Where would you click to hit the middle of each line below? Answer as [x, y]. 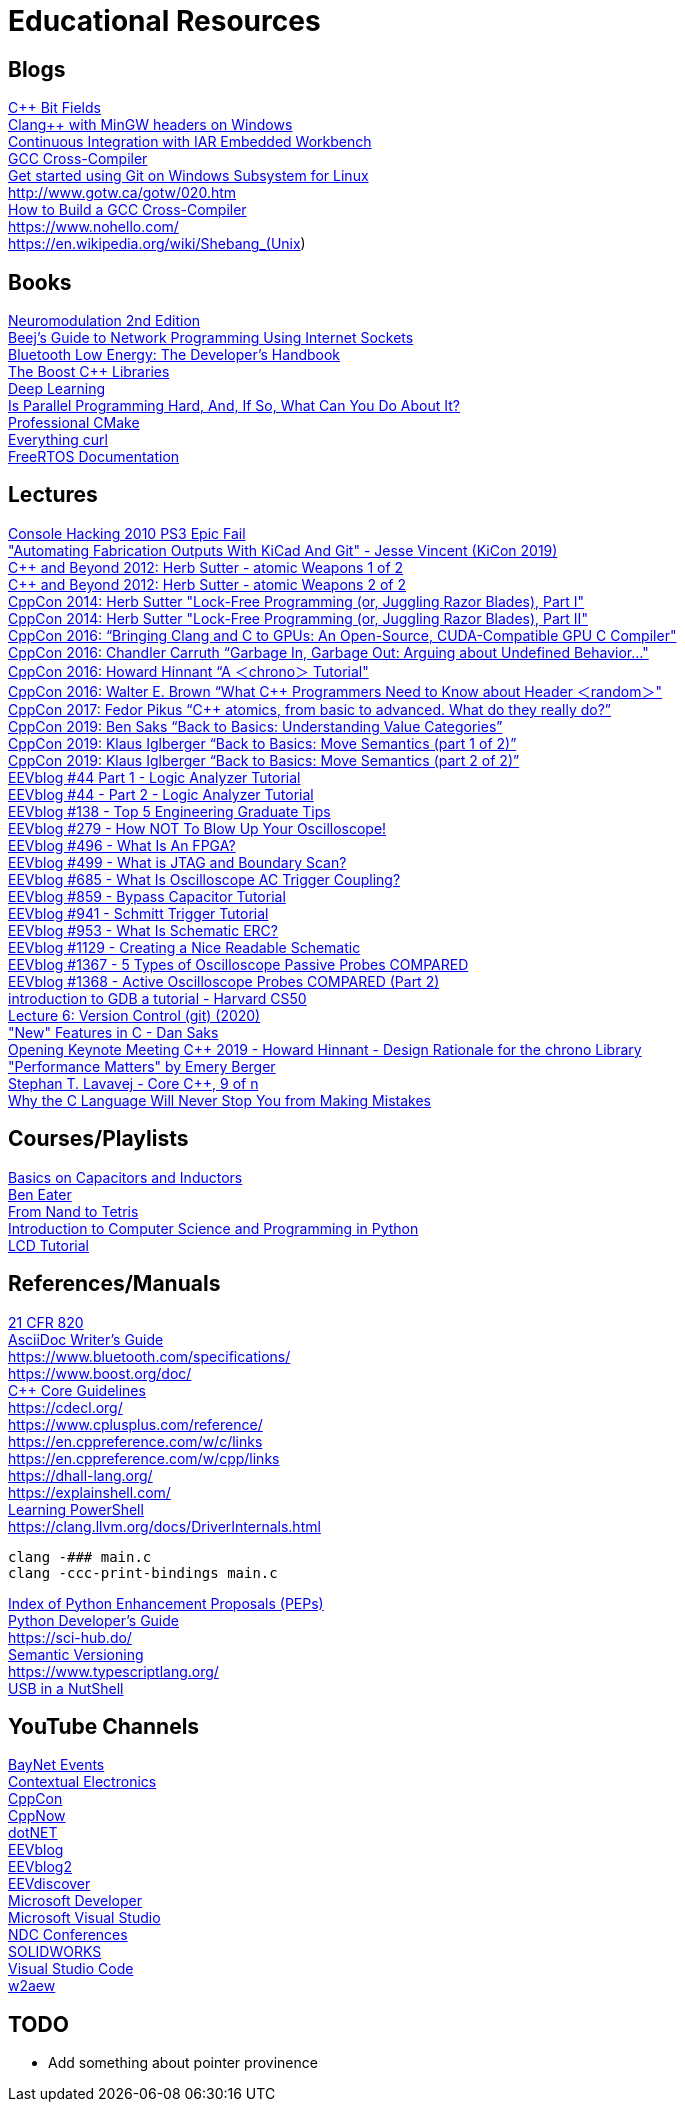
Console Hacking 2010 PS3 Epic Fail [127, 533]
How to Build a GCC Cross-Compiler [127, 210]
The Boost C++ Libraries [89, 372]
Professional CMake [74, 423]
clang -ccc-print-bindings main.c [143, 1572]
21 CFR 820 [46, 1322]
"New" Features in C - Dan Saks [113, 1032]
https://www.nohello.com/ [93, 227]
